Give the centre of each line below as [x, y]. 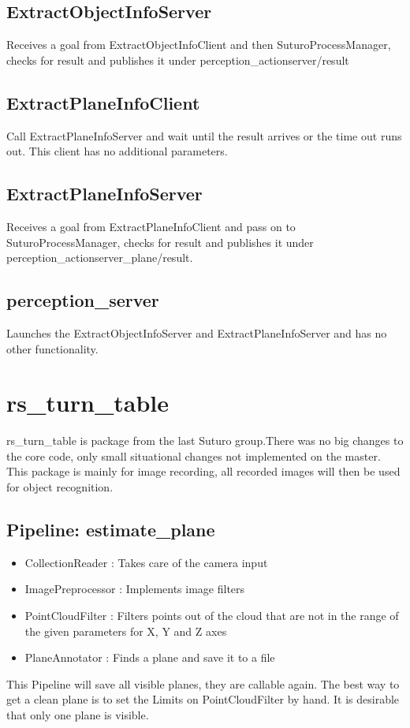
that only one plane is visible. [78, 715]
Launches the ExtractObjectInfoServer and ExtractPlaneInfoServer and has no [197, 332]
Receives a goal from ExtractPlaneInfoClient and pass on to [151, 226]
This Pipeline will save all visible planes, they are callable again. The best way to [203, 683]
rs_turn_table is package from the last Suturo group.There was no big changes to [205, 441]
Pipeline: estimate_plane [111, 530]
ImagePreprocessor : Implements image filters [135, 589]
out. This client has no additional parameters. [117, 151]
